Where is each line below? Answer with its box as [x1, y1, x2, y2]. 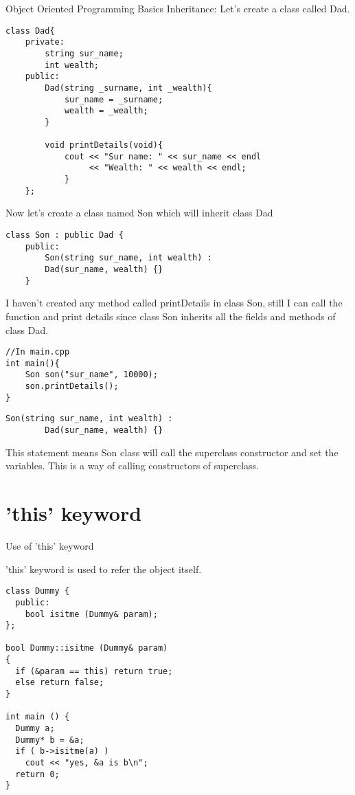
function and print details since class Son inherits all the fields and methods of [5, 309, 336, 323]
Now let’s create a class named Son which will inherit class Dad [5, 205, 273, 220]
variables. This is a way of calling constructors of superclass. [5, 458, 260, 473]
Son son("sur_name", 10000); [25, 370, 158, 380]
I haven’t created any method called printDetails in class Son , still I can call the [5, 295, 343, 310]
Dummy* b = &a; [15, 735, 84, 745]
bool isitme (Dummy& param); [25, 609, 158, 619]
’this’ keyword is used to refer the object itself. [5, 561, 202, 576]
